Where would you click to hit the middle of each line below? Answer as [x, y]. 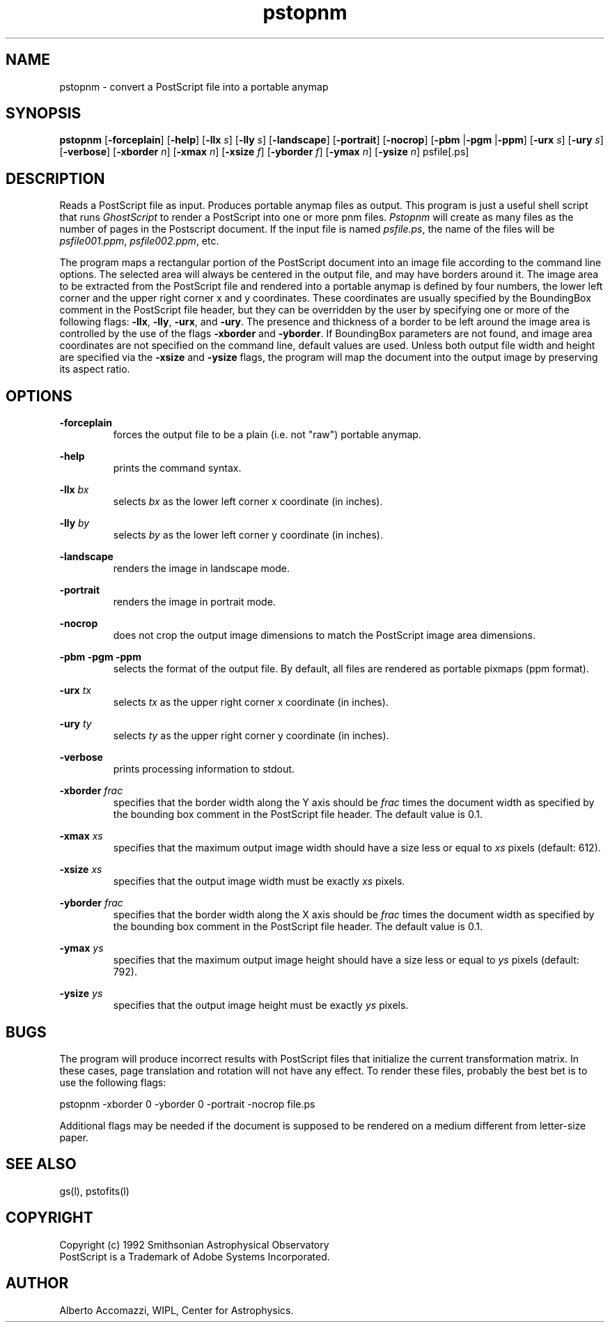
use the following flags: [113, 1082]
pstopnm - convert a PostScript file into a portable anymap [194, 86]
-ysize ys [81, 994]
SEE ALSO [41, 1164]
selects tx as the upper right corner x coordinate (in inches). [251, 702]
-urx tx [75, 690]
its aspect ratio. [95, 369]
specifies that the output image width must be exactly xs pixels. [259, 881]
